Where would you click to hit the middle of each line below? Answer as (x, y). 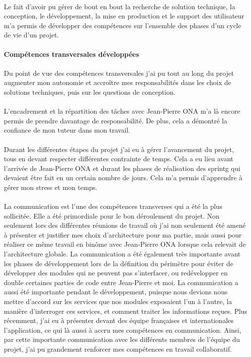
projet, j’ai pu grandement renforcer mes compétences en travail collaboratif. (118, 348)
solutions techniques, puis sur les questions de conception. (90, 92)
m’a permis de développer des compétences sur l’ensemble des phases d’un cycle (123, 25)
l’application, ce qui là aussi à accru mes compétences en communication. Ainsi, (123, 330)
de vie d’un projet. (32, 35)
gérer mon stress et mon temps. (51, 187)
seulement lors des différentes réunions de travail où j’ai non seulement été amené (125, 225)
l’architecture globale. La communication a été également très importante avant (122, 254)
